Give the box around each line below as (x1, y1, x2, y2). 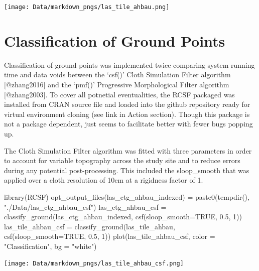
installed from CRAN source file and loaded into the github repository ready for (4, 99, 250, 109)
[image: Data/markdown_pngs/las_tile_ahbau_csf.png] (4, 260, 184, 267)
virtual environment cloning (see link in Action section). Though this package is (4, 108, 250, 119)
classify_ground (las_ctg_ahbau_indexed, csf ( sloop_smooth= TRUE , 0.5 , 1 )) (4, 211, 242, 222)
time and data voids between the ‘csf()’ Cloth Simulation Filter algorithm (4, 69, 231, 80)
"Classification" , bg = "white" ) (4, 240, 97, 251)
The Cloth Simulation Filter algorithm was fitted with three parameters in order (4, 145, 252, 156)
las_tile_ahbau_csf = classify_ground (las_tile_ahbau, (4, 221, 175, 231)
